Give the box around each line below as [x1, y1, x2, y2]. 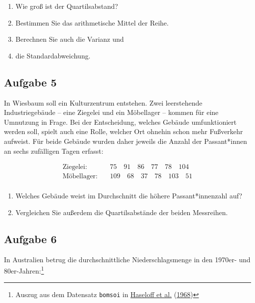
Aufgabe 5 [4, 74, 57, 89]
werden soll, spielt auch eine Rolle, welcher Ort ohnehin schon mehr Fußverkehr [4, 126, 243, 137]
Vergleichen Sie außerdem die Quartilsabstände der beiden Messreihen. [15, 207, 228, 217]
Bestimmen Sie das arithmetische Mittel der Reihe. [15, 17, 169, 28]
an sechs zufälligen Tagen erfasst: [4, 145, 103, 156]
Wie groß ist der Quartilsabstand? [15, 1, 118, 11]
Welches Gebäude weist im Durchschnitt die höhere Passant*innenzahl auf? [15, 191, 242, 201]
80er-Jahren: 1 [4, 264, 44, 275]
